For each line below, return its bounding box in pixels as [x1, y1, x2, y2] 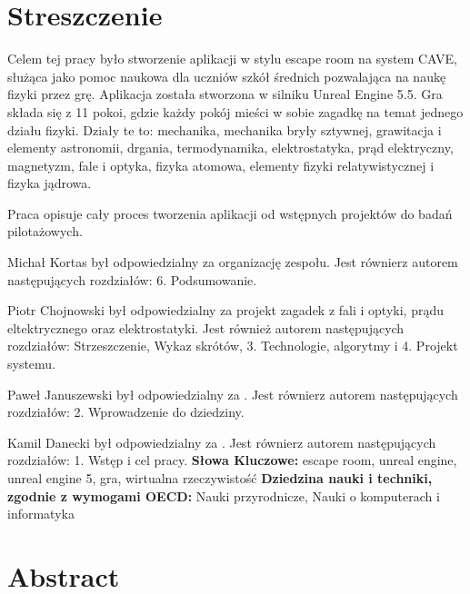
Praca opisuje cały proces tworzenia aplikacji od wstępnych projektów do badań [7, 203, 453, 223]
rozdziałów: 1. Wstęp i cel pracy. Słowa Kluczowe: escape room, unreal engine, [7, 450, 457, 470]
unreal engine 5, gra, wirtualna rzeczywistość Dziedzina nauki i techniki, [7, 469, 433, 487]
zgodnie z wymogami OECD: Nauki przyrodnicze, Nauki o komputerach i [7, 486, 440, 505]
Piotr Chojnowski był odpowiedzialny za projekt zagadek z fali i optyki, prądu [7, 301, 444, 320]
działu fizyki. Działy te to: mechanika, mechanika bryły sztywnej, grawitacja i [7, 120, 442, 139]
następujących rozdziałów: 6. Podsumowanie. [7, 270, 257, 289]
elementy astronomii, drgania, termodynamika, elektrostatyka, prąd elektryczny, [7, 138, 454, 157]
